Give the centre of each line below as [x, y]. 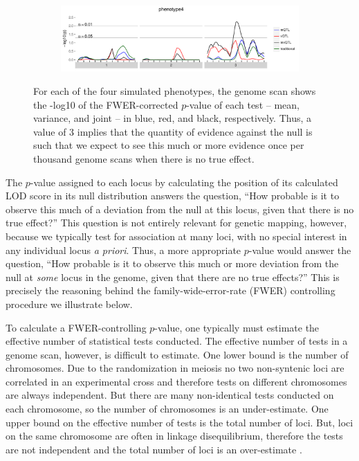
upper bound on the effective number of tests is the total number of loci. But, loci [179, 422]
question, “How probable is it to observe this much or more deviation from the [172, 263]
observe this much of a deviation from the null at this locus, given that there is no [180, 209]
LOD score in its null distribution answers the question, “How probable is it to [173, 196]
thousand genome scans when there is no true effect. [144, 158]
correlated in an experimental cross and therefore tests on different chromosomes [176, 381]
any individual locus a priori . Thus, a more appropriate [123, 250]
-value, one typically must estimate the [237, 327]
